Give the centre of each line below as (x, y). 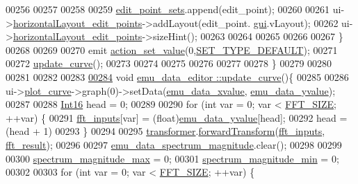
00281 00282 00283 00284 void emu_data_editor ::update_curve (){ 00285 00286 (177, 76)
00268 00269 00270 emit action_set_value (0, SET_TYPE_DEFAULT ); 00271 (172, 49)
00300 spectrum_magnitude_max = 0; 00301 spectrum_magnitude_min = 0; (172, 158)
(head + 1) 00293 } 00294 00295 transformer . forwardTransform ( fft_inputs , (165, 131)
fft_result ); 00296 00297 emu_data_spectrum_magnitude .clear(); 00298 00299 (174, 144)
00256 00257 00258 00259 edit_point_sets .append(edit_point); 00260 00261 (168, 9)
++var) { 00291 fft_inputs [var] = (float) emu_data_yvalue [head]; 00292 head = (177, 117)
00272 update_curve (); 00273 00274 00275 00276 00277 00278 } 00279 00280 (169, 63)
